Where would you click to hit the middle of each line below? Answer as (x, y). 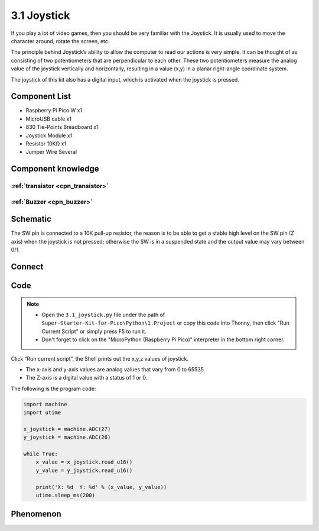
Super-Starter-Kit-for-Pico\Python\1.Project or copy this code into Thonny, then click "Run (165, 323)
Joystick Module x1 (49, 135)
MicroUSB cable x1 (49, 119)
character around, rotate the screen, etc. (60, 41)
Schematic (31, 219)
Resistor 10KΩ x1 (46, 143)
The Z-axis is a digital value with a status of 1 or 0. (87, 378)
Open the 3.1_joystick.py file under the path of (103, 315)
